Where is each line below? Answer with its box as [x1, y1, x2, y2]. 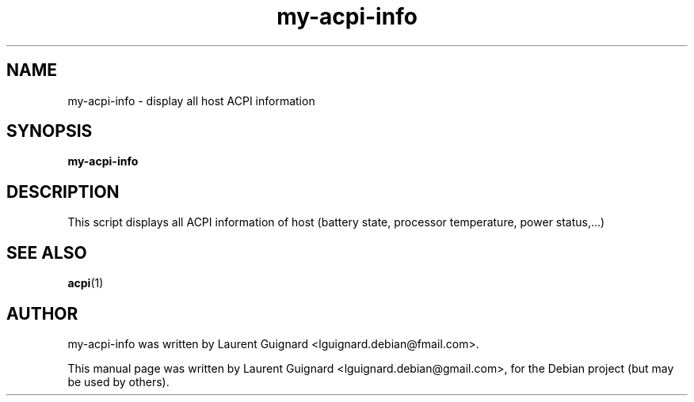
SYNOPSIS [6, 121, 93, 142]
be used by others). [67, 374, 170, 389]
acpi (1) [67, 276, 104, 290]
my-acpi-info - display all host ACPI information [67, 93, 315, 108]
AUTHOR [6, 303, 78, 324]
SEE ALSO [6, 242, 87, 263]
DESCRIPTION [6, 181, 120, 202]
